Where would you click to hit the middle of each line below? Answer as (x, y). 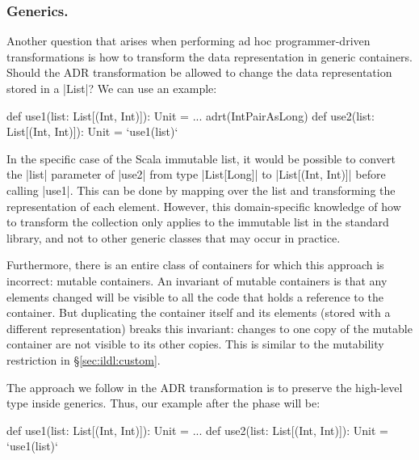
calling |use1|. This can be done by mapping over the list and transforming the (201, 190)
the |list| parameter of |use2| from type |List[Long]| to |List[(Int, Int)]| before (196, 174)
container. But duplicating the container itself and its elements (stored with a (199, 312)
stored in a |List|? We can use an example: (112, 88)
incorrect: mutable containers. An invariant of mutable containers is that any (197, 280)
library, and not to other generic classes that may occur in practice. (174, 237)
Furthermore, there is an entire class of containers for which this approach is (195, 265)
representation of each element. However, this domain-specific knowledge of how (204, 206)
